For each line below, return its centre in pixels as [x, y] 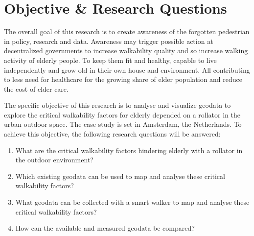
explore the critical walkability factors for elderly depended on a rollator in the [122, 114]
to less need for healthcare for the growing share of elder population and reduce [123, 79]
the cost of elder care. [36, 88]
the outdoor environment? [54, 160]
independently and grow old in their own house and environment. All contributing [127, 69]
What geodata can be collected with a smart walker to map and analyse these [132, 202]
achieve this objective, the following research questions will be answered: [112, 134]
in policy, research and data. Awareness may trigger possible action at [109, 41]
